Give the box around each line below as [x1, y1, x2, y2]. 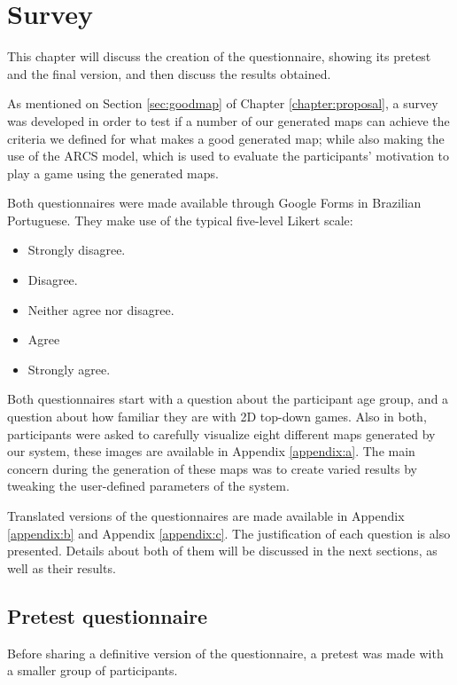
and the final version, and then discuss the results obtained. [7, 64, 331, 83]
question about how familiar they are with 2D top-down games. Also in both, [7, 407, 427, 426]
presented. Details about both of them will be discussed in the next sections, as [7, 541, 438, 560]
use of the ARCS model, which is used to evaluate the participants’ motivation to [7, 146, 450, 165]
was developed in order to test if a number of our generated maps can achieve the [7, 111, 450, 130]
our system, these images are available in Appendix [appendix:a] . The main [7, 442, 415, 461]
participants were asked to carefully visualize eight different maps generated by [7, 424, 436, 443]
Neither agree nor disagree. [27, 300, 174, 319]
